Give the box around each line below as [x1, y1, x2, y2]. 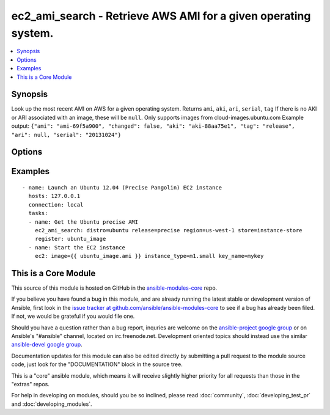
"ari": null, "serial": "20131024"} [11, 131, 122, 138]
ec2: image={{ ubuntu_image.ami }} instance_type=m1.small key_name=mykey [34, 252, 264, 260]
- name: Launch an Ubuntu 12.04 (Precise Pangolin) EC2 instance [22, 184, 222, 191]
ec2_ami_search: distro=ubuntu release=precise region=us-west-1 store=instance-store [34, 227, 302, 233]
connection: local [28, 201, 84, 208]
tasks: [28, 210, 48, 217]
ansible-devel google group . [11, 341, 82, 348]
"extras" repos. [11, 380, 50, 387]
